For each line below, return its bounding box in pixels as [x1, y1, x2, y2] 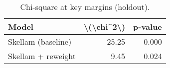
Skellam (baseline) [8, 36, 72, 47]
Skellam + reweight [8, 50, 76, 62]
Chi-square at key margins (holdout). [20, 1, 150, 12]
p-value [133, 21, 162, 32]
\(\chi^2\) [84, 21, 126, 32]
